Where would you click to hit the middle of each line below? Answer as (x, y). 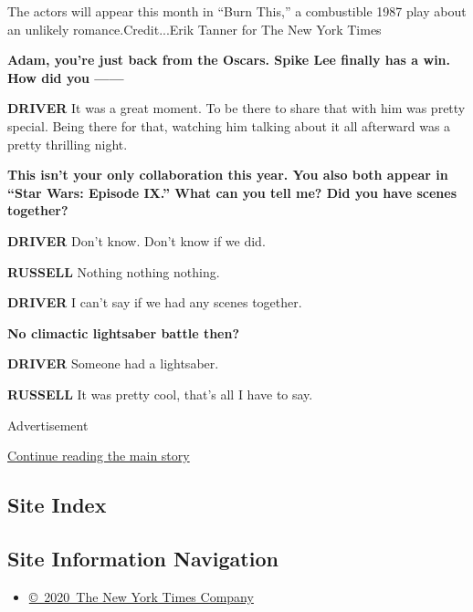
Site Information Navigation (143, 558)
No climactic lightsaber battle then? (124, 332)
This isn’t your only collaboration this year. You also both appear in (228, 175)
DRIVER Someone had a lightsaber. (113, 363)
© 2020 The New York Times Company (141, 596)
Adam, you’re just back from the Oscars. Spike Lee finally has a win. (229, 60)
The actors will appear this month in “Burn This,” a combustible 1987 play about (237, 11)
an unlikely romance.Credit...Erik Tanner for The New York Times (194, 29)
